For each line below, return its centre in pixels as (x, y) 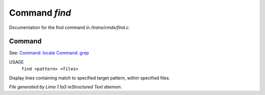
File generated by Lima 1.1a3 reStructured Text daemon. (66, 87)
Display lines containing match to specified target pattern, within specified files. (90, 78)
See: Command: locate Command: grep (49, 53)
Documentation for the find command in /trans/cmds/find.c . (69, 27)
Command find (40, 13)
